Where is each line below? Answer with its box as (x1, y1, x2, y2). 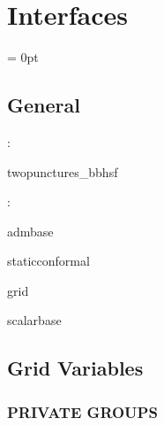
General (7, 91, 80, 119)
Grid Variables (7, 354, 144, 382)
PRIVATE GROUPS (7, 400, 158, 422)
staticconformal (7, 252, 90, 270)
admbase (7, 221, 54, 240)
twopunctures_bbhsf (7, 162, 118, 181)
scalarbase (7, 311, 62, 329)
